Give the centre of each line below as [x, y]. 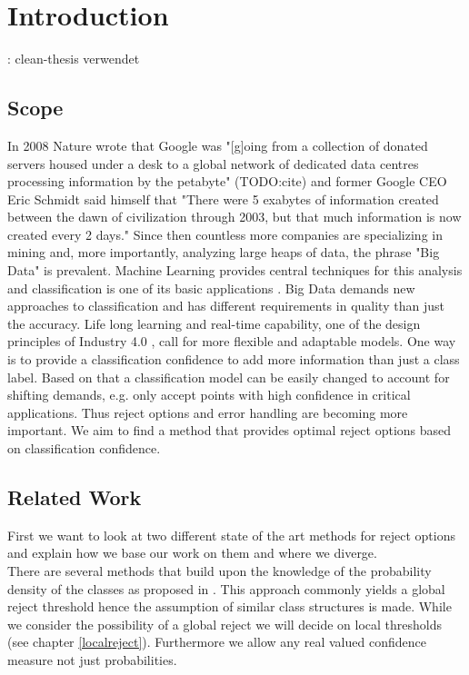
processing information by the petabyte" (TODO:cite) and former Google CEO [227, 181]
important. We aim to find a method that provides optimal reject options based [230, 430]
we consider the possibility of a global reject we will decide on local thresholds [225, 624]
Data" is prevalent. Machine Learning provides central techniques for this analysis [235, 270]
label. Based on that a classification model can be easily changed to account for [229, 377]
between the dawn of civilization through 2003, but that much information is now [234, 217]
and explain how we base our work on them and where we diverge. [192, 553]
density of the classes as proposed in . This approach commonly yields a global [226, 588]
